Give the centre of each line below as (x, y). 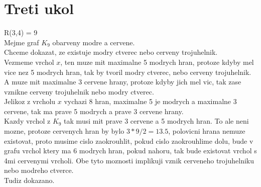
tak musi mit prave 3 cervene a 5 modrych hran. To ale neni (156, 121)
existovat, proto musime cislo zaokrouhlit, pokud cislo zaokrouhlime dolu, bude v (129, 141)
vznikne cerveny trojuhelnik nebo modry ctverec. (79, 91)
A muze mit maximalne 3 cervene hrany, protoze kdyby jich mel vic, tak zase (123, 82)
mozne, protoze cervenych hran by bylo (64, 131)
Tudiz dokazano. (29, 180)
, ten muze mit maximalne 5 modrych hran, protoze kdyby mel (157, 62)
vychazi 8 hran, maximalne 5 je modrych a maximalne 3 (150, 101)
